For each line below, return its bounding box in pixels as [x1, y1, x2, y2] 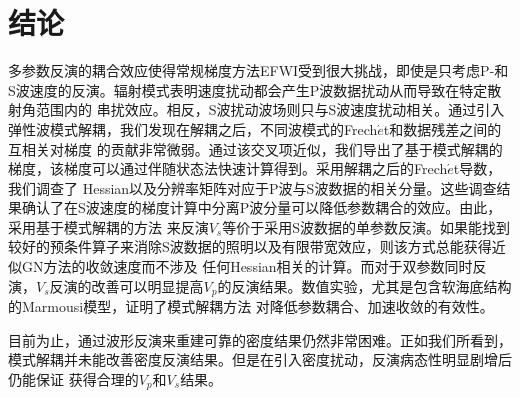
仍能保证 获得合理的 [8, 368, 139, 389]
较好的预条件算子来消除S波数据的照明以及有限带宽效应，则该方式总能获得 [8, 236, 492, 257]
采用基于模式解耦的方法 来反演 [8, 216, 209, 237]
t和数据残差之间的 [383, 118, 502, 139]
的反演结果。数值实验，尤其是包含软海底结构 [217, 275, 512, 296]
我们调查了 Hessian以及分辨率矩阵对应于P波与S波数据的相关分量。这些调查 [8, 177, 497, 198]
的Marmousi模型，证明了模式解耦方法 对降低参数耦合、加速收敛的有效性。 [8, 296, 494, 317]
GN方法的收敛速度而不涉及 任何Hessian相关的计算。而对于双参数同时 [21, 256, 473, 277]
